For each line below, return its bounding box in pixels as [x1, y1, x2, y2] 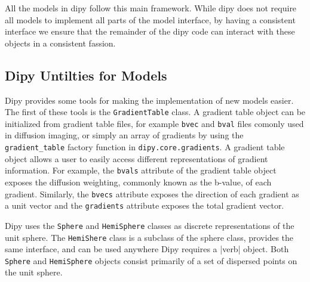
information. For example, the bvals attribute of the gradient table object [5, 164, 277, 176]
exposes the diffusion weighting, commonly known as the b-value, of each [5, 175, 272, 188]
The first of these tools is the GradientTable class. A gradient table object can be [5, 106, 306, 118]
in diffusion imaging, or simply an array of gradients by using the [5, 129, 244, 141]
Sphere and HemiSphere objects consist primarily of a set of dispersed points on [5, 254, 297, 266]
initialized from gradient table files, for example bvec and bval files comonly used [5, 117, 304, 129]
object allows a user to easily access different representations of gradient [5, 152, 268, 165]
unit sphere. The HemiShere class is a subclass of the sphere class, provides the [5, 231, 294, 243]
